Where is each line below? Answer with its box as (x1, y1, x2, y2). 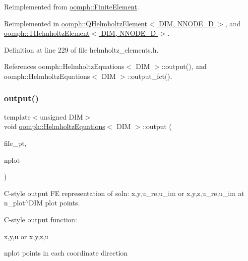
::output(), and (161, 61, 207, 71)
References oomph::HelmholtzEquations (4, 61, 124, 71)
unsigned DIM (40, 111, 83, 122)
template (4, 111, 31, 122)
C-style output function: (4, 214, 77, 224)
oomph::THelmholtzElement (4, 28, 90, 38)
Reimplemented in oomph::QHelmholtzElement (4, 18, 147, 28)
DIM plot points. (28, 197, 80, 208)
